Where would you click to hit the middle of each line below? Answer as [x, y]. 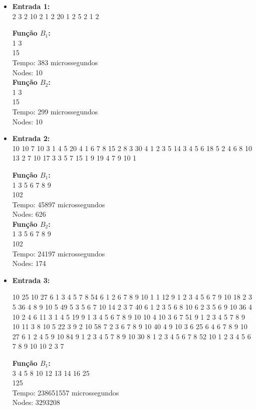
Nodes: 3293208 [36, 402]
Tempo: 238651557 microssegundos [66, 392]
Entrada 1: [31, 6]
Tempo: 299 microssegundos [55, 111]
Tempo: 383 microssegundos [55, 62]
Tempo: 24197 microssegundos [59, 253]
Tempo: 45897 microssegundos [59, 204]
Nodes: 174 [29, 263]
